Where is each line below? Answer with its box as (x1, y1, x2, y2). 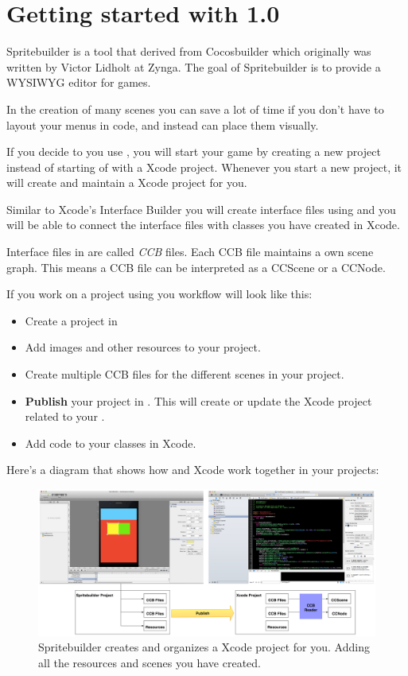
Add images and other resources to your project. (25, 339, 261, 355)
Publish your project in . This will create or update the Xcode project (25, 392, 372, 409)
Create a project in (25, 312, 118, 328)
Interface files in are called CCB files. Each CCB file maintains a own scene (6, 243, 374, 260)
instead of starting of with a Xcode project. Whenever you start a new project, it (6, 158, 402, 175)
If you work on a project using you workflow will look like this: (6, 286, 313, 302)
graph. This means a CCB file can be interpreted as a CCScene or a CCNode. (6, 258, 386, 275)
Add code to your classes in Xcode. (25, 434, 196, 451)
